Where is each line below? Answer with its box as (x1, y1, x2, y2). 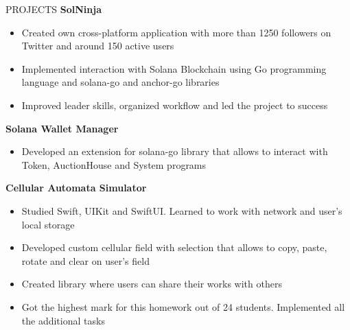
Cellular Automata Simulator (5, 180, 147, 195)
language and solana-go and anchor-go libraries (21, 75, 220, 89)
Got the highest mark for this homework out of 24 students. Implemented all (21, 299, 345, 314)
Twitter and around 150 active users (21, 38, 174, 53)
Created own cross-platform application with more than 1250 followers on (21, 25, 331, 39)
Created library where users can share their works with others (21, 276, 282, 291)
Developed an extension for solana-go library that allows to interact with (21, 144, 328, 158)
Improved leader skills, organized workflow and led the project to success (21, 97, 328, 112)
